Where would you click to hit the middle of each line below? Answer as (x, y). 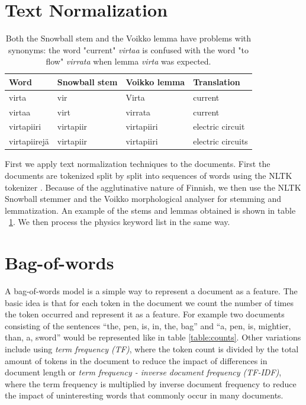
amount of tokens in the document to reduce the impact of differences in (136, 360)
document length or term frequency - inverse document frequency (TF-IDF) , (143, 372)
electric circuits (220, 141)
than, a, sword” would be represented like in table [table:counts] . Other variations (153, 337)
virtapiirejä (29, 141)
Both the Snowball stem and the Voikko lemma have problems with (128, 38)
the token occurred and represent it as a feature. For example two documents (145, 314)
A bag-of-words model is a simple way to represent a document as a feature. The (151, 291)
